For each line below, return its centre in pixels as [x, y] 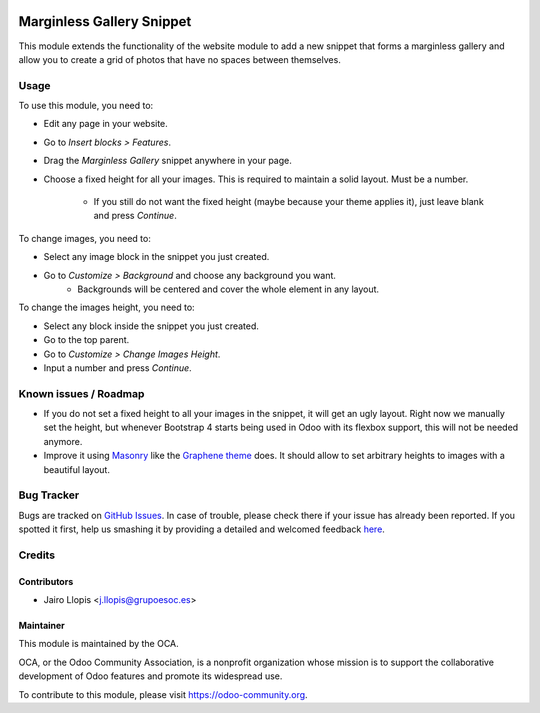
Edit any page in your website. [106, 124]
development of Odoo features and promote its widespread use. [150, 676]
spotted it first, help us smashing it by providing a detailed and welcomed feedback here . [201, 529]
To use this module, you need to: [86, 106]
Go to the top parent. [86, 340]
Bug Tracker [49, 495]
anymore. [63, 441]
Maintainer [41, 626]
